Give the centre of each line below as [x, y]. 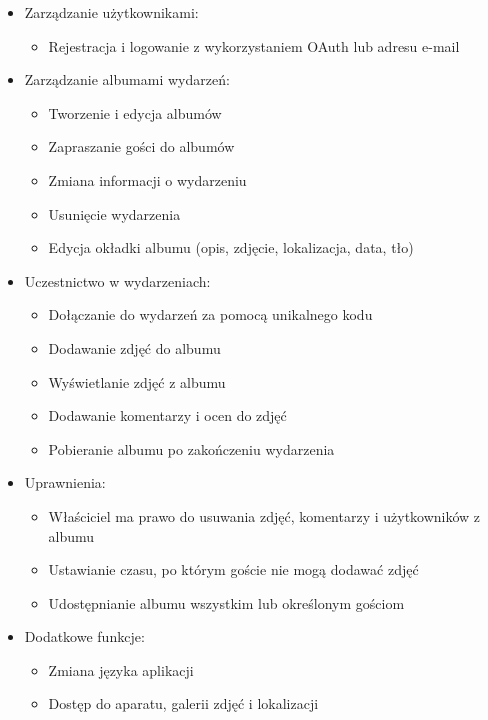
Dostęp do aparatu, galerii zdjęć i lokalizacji [183, 703]
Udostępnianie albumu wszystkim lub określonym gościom [226, 602]
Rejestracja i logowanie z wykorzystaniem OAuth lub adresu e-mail [254, 45]
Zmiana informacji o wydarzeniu [147, 179]
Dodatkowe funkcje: [84, 636]
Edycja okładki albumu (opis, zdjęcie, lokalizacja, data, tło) [231, 247]
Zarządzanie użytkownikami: [111, 12]
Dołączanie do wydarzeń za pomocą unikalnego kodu [210, 314]
